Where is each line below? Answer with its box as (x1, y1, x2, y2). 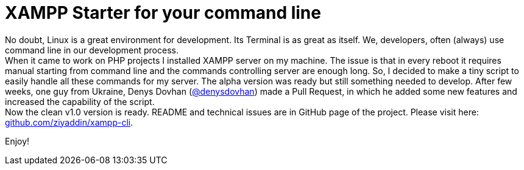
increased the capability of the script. (5, 96, 155, 107)
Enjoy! (5, 135, 30, 146)
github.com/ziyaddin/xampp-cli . (5, 117, 133, 127)
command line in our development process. (5, 44, 179, 55)
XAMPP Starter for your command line (5, 2, 321, 23)
